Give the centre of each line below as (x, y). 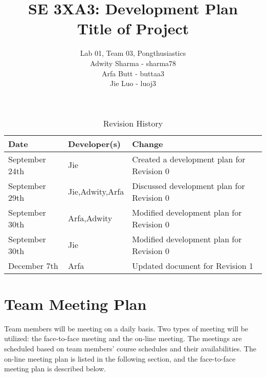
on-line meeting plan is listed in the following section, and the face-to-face (120, 358)
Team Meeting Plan (75, 303)
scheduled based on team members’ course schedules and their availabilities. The (130, 348)
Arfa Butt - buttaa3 (133, 73)
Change (148, 143)
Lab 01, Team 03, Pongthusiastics (133, 53)
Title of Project (133, 28)
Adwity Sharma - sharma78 (133, 63)
